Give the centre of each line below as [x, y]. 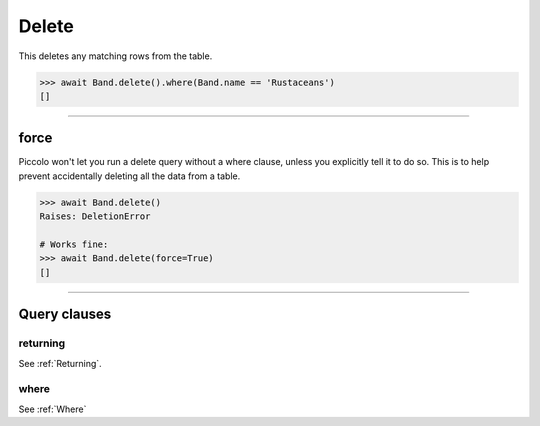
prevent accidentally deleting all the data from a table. [129, 176]
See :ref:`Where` [52, 409]
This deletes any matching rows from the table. [115, 56]
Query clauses [65, 314]
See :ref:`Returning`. [60, 363]
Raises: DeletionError [95, 216]
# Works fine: [74, 244]
